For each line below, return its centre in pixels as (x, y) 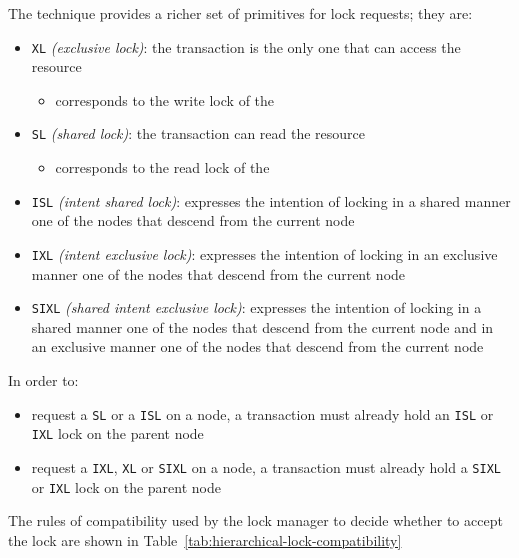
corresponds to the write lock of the (165, 99)
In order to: (43, 380)
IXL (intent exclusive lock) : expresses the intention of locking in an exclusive (264, 253)
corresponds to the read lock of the (162, 167)
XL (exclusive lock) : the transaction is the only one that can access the (246, 46)
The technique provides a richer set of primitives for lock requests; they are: (240, 13)
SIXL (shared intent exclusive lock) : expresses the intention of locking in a (256, 307)
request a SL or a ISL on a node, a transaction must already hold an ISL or (262, 413)
